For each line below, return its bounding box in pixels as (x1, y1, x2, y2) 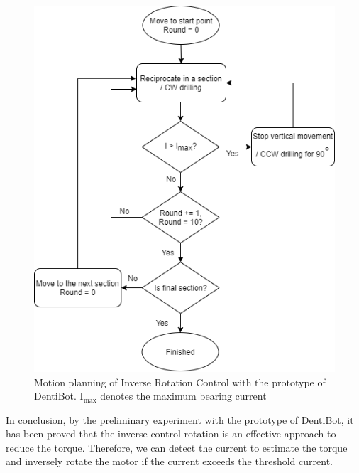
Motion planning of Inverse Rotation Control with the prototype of (34, 374, 326, 389)
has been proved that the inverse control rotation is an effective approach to (6, 426, 336, 441)
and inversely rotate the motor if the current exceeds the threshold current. (6, 454, 333, 469)
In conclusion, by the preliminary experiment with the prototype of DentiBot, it (6, 412, 354, 427)
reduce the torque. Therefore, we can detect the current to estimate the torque (6, 440, 348, 455)
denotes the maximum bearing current (100, 388, 267, 403)
